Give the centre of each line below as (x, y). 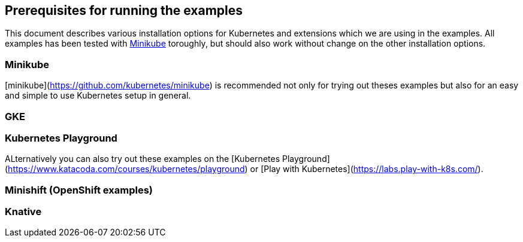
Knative (23, 212)
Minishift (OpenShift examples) (79, 190)
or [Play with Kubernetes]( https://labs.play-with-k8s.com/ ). (367, 169)
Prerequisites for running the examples (124, 10)
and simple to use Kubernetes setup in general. (98, 96)
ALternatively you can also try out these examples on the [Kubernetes (143, 159)
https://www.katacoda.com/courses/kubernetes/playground (126, 169)
